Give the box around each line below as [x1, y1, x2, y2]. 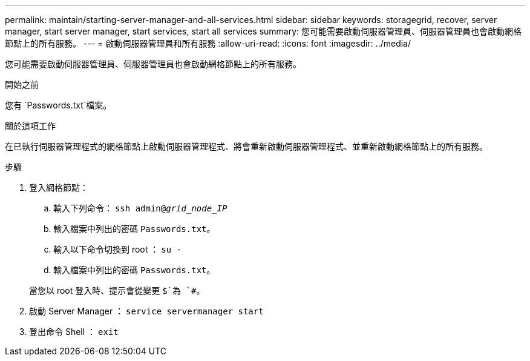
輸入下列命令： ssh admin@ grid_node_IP [53, 203, 227, 213]
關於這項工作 [5, 121, 56, 131]
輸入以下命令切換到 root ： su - [53, 244, 182, 254]
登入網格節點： [29, 182, 88, 193]
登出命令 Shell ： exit [29, 326, 119, 337]
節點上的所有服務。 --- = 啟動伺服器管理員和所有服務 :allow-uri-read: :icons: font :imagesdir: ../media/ [5, 38, 411, 48]
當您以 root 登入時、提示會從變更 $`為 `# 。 [29, 285, 205, 296]
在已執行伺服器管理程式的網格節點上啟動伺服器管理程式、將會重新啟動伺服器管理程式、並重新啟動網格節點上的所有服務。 [5, 141, 488, 151]
